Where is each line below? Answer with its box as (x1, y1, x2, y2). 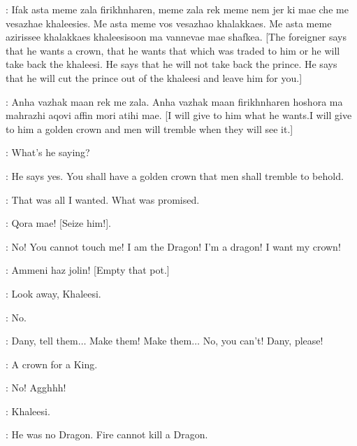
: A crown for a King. (6, 356, 98, 371)
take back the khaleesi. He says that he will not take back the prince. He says (6, 57, 337, 71)
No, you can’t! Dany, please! (203, 333, 323, 348)
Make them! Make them (89, 333, 192, 348)
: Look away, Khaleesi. (6, 286, 101, 300)
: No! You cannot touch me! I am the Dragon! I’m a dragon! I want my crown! (6, 239, 341, 253)
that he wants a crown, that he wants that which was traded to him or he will (6, 43, 340, 57)
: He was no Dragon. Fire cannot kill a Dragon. (6, 427, 208, 442)
